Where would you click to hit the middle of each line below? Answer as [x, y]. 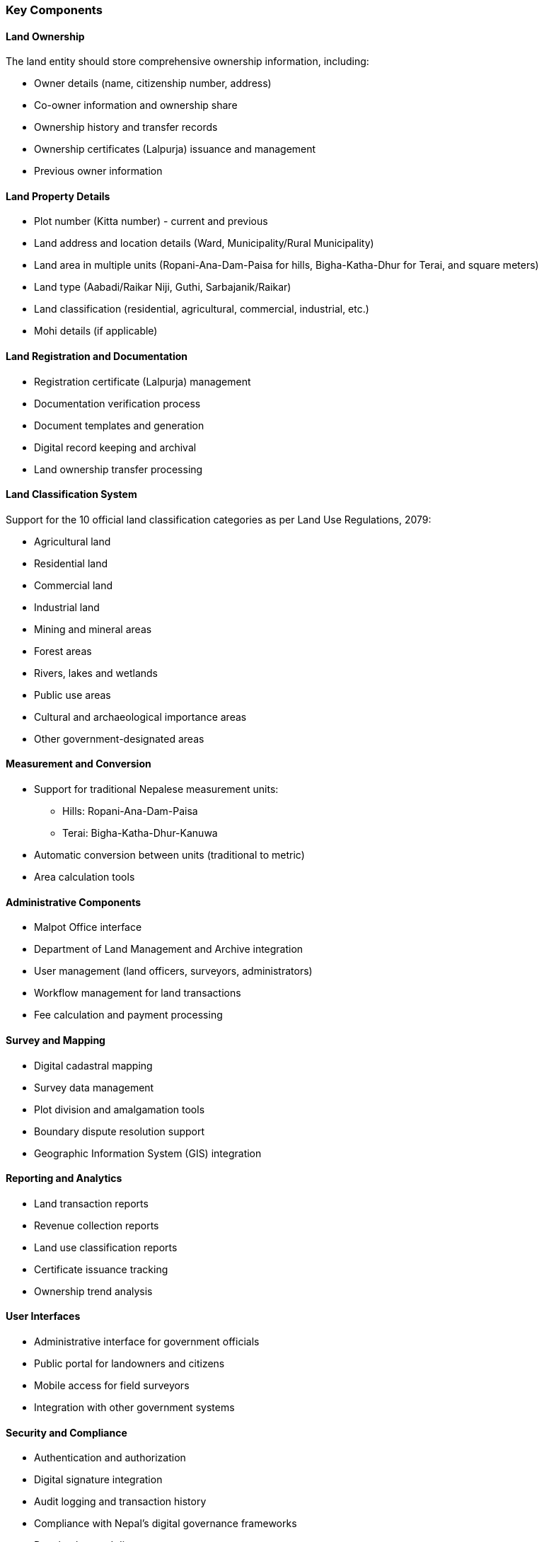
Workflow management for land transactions [138, 993]
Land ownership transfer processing [118, 469]
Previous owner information [98, 171]
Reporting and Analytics [64, 1178]
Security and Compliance [66, 1432]
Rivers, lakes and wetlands [96, 673]
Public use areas [73, 695]
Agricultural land [73, 541]
